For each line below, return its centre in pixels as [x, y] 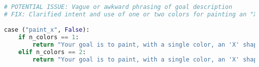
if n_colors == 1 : [49, 37]
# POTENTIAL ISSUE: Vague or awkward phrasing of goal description [118, 7]
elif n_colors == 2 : [52, 52]
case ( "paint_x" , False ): [47, 30]
